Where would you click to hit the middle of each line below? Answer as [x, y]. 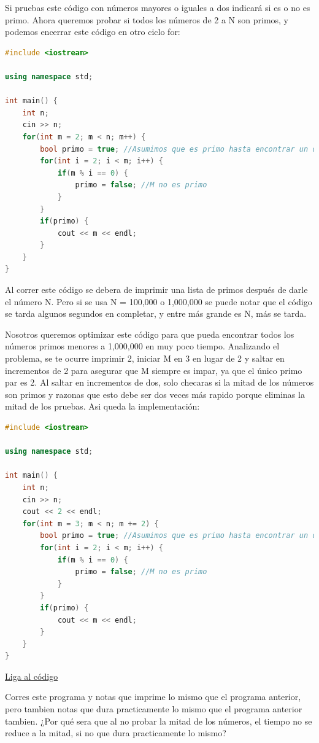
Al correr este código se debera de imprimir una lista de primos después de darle [156, 290]
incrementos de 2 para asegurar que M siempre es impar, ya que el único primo [154, 370]
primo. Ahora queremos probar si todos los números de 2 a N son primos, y [147, 19]
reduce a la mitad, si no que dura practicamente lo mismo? [116, 733]
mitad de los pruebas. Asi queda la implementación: [102, 406]
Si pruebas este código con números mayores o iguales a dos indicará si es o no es [158, 7]
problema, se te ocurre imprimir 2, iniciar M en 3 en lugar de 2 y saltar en [145, 358]
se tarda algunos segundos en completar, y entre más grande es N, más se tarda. [156, 313]
